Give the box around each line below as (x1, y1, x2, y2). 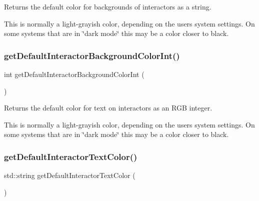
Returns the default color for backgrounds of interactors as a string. (4, 1, 211, 11)
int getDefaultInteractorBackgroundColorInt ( (4, 69, 144, 79)
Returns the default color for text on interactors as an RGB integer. (4, 102, 212, 113)
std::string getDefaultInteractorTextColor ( (4, 170, 135, 180)
